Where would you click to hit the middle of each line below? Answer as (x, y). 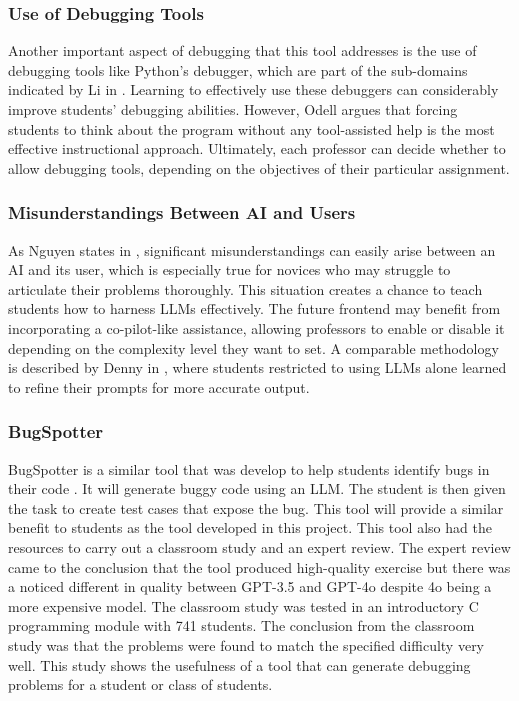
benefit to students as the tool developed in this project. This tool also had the (250, 527)
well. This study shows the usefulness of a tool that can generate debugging (239, 664)
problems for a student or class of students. (140, 684)
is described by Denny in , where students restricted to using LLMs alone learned (257, 367)
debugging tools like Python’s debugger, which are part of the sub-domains (238, 69)
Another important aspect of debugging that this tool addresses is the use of (242, 50)
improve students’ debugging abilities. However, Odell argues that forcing (233, 109)
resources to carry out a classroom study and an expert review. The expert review (259, 546)
